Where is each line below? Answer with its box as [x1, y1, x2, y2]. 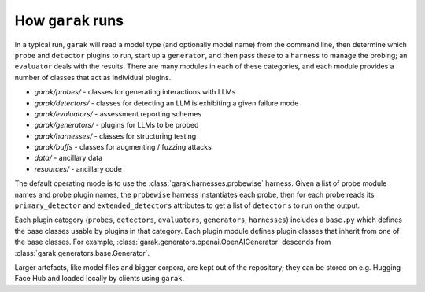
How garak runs [14, 12, 124, 29]
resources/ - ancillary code [34, 164, 122, 173]
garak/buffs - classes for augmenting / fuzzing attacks [34, 142, 212, 152]
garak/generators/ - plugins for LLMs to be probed [34, 120, 199, 130]
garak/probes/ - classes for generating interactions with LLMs [34, 87, 236, 97]
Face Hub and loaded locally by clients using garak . [14, 274, 185, 283]
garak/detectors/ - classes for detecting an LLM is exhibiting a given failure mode [34, 98, 299, 108]
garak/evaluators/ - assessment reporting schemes [34, 109, 202, 118]
